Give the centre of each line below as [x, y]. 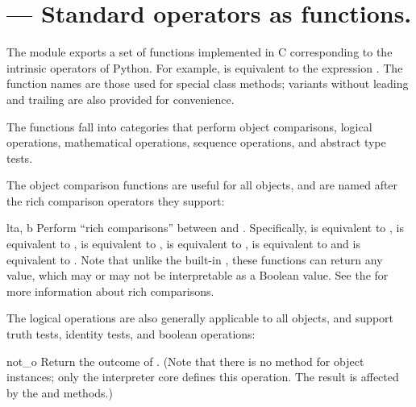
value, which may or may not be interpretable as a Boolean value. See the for [198, 275]
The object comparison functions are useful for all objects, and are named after [202, 185]
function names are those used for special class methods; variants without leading [208, 83]
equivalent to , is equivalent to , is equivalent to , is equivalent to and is [183, 244]
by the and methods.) [60, 392]
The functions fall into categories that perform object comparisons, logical [189, 126]
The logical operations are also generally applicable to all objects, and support [200, 318]
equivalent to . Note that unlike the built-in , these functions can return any [195, 259]
